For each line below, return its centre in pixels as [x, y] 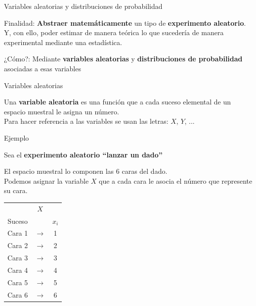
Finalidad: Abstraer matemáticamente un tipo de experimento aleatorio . [125, 23]
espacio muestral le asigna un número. [62, 111]
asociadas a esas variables [43, 68]
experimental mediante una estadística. [63, 42]
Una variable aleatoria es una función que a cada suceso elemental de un [118, 102]
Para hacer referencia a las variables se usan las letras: [86, 121]
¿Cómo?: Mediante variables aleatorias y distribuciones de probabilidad [123, 59]
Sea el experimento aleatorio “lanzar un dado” [83, 154]
